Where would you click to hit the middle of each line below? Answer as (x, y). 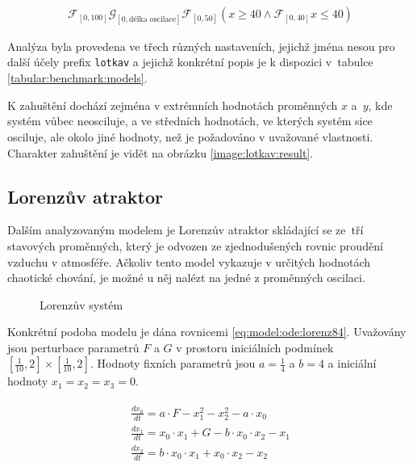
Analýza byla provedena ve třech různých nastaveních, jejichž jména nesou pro (201, 46)
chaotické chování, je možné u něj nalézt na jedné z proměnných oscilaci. (186, 278)
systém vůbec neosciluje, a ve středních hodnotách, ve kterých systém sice (190, 121)
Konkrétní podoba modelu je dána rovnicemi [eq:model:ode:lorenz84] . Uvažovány (207, 332)
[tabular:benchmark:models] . (77, 78)
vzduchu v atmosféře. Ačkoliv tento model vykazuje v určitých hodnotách (189, 261)
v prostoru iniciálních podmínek (255, 347)
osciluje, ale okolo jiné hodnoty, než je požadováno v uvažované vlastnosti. (190, 136)
